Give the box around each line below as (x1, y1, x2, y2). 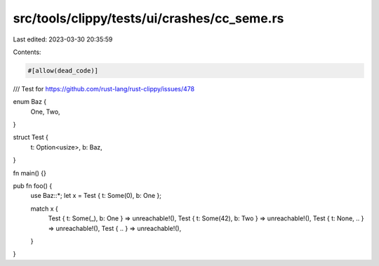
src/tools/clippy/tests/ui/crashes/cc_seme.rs (13, 11, 284, 26)
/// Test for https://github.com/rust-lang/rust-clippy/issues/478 (13, 84, 195, 93)
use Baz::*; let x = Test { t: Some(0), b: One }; (30, 192, 161, 200)
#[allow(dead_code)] (27, 67, 98, 74)
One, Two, (30, 107, 60, 116)
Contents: (13, 48, 41, 56)
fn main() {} (13, 168, 47, 177)
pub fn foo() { (13, 182, 53, 190)
